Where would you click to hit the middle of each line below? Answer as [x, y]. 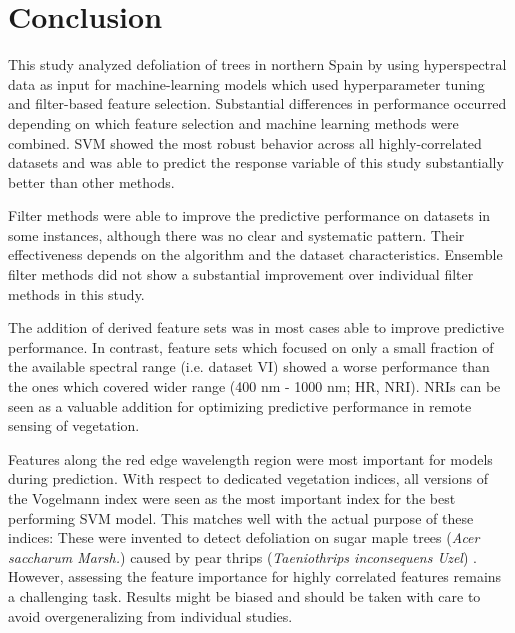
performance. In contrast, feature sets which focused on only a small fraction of [251, 346]
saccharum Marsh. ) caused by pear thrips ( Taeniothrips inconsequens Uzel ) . [242, 556]
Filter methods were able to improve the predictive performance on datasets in [249, 215]
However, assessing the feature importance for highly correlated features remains [255, 576]
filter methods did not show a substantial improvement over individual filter [241, 274]
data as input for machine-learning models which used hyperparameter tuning [246, 83]
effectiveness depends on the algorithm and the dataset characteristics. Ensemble [255, 254]
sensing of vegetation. [74, 425]
